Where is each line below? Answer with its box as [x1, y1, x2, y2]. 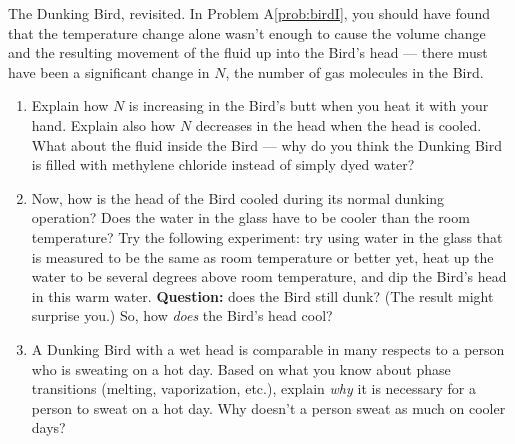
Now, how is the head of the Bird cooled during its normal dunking [31, 187, 445, 208]
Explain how [31, 95, 109, 116]
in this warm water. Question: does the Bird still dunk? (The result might [31, 285, 494, 306]
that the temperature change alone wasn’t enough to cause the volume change [8, 22, 486, 43]
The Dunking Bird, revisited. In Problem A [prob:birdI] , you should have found [8, 3, 491, 23]
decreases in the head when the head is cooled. [195, 114, 482, 135]
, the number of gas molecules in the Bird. [225, 61, 484, 82]
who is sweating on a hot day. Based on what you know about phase [31, 358, 451, 379]
